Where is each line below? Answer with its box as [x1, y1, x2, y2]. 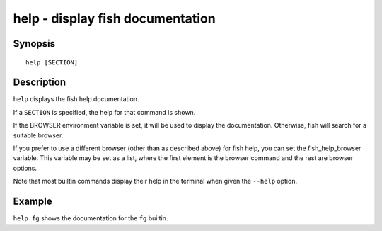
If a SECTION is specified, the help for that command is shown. [13, 108, 196, 116]
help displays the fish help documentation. [13, 95, 139, 103]
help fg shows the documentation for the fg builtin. [13, 214, 168, 222]
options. [13, 164, 37, 172]
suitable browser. [13, 131, 64, 140]
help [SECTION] [25, 58, 79, 67]
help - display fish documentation [13, 11, 216, 26]
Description [13, 77, 66, 89]
